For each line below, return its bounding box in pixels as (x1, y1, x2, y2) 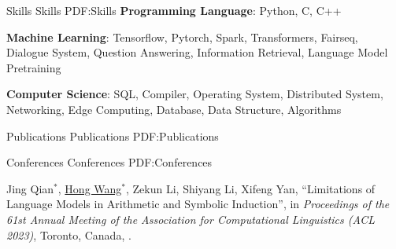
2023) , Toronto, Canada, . (6, 226, 131, 243)
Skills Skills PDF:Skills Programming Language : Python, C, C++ (6, 2, 342, 18)
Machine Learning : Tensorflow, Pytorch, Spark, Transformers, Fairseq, (6, 28, 358, 45)
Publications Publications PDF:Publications (6, 127, 219, 144)
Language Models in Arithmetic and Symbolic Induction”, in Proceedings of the (6, 196, 390, 212)
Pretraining (6, 59, 61, 75)
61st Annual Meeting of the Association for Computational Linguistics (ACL (6, 211, 376, 227)
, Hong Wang (57, 180, 122, 196)
